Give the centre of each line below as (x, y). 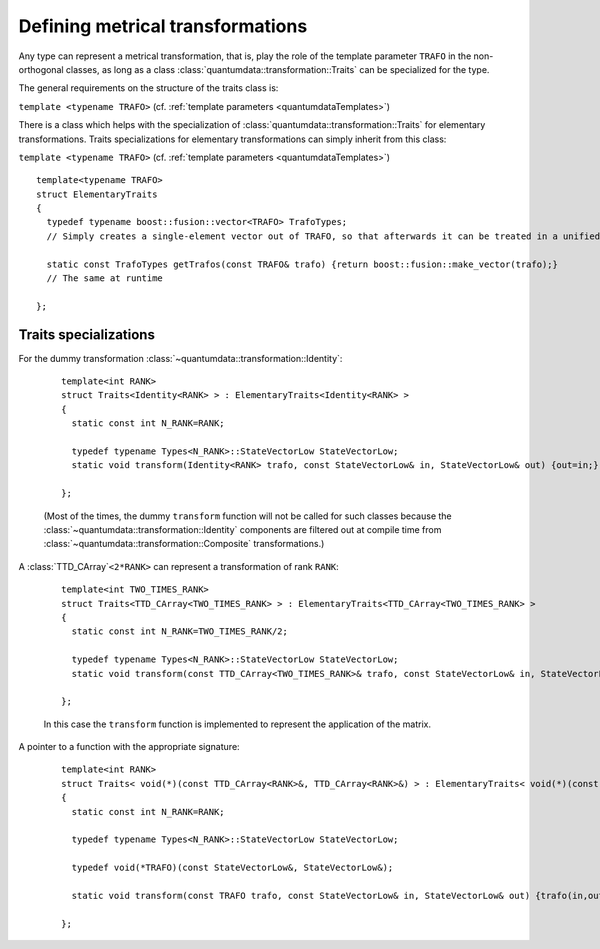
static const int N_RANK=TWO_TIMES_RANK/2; (180, 631)
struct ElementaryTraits (97, 194)
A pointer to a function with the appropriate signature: (129, 747)
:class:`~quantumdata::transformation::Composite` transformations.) (184, 544)
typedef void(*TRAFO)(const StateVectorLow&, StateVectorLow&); (232, 868)
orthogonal (41, 69)
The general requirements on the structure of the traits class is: (148, 88)
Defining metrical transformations (163, 26)
